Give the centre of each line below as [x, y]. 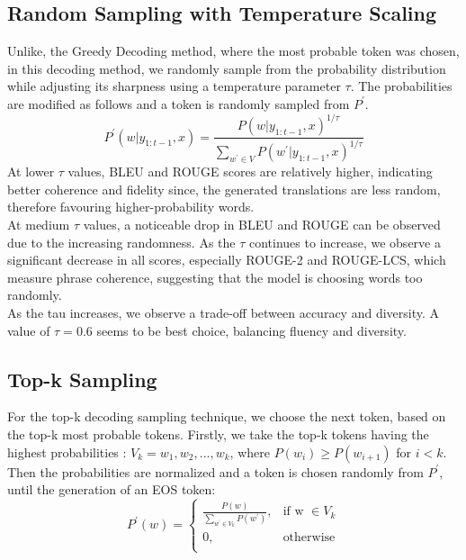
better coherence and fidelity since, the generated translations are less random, [224, 189]
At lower [31, 172]
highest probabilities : [67, 452]
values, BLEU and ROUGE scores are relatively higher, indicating [250, 172]
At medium [39, 225]
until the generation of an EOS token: [112, 489]
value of [29, 330]
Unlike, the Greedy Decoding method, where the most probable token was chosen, [233, 51]
